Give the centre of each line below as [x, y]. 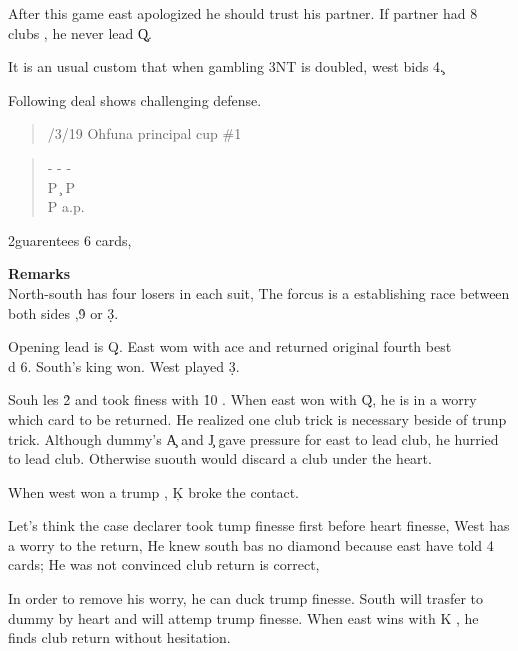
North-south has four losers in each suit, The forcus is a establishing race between [259, 292]
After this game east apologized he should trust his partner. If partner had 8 [243, 13]
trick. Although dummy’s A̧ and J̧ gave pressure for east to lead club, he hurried [253, 438]
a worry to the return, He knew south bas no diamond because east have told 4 [251, 544]
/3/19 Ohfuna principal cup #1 [144, 133]
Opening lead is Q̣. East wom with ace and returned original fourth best [230, 346]
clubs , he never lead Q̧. [80, 32]
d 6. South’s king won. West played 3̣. [124, 365]
